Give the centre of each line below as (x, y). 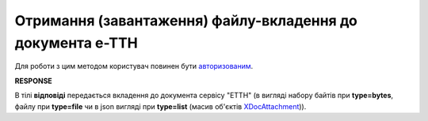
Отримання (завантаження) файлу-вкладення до (186, 21)
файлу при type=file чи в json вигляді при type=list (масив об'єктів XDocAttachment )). (160, 106)
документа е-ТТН (76, 43)
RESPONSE (34, 81)
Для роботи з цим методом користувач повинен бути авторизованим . (134, 66)
